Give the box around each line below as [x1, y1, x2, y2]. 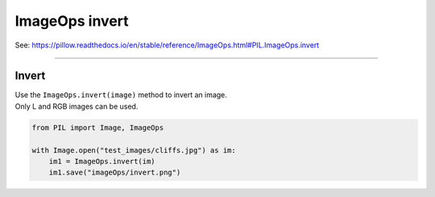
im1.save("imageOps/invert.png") [48, 168, 181, 177]
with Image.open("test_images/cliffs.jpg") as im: [31, 146, 237, 154]
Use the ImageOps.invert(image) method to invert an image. [14, 90, 227, 100]
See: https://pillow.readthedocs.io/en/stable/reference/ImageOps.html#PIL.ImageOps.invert [14, 40, 320, 50]
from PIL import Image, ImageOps [31, 123, 164, 132]
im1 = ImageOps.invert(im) [48, 157, 156, 166]
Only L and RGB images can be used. [14, 101, 139, 111]
